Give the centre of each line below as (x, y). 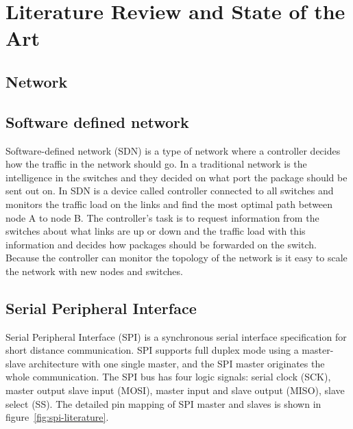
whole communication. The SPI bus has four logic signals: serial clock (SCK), (168, 377)
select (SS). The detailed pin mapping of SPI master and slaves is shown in (163, 403)
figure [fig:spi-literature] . (57, 417)
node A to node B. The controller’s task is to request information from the (162, 217)
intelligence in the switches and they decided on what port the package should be (176, 177)
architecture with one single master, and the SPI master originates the (176, 363)
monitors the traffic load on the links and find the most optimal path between (169, 204)
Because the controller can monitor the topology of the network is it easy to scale (176, 258)
